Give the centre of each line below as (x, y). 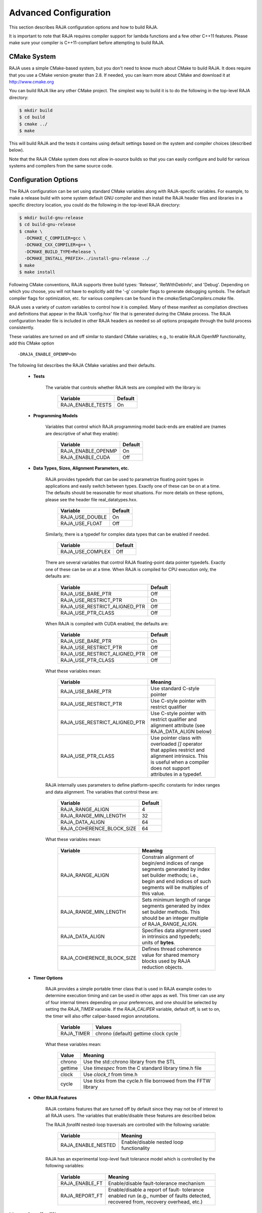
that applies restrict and (178, 750)
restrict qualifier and (174, 720)
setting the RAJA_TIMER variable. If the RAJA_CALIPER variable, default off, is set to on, (133, 1009)
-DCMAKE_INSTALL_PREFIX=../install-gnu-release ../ (87, 259)
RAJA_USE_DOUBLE (84, 517)
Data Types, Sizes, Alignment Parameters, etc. (81, 468)
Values (103, 1027)
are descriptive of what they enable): (82, 433)
